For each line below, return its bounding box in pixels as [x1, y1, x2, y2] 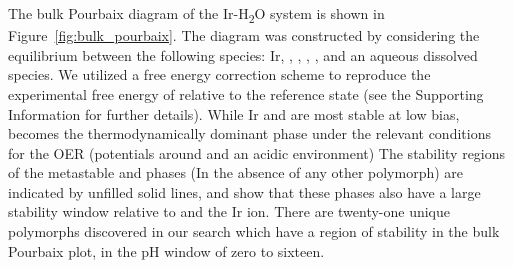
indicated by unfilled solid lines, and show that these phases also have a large [8, 181, 481, 202]
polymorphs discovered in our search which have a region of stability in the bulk [8, 221, 500, 242]
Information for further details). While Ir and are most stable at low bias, [8, 103, 460, 124]
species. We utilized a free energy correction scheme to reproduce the [8, 64, 431, 85]
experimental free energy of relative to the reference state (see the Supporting [8, 83, 484, 104]
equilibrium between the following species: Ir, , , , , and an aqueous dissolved [8, 44, 478, 65]
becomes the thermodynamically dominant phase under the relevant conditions [8, 123, 491, 144]
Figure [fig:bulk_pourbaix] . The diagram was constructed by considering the [8, 25, 480, 46]
